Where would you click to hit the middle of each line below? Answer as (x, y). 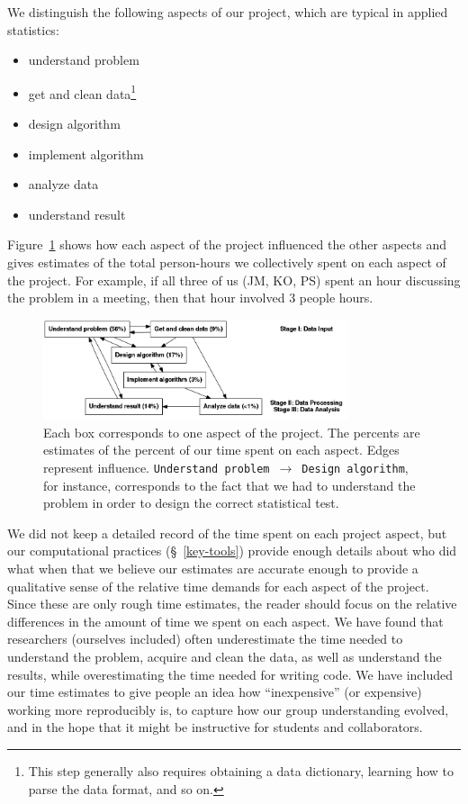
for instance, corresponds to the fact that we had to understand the (229, 485)
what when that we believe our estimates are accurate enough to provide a (213, 569)
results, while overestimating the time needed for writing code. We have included (230, 674)
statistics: (33, 29)
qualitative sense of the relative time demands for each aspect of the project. (218, 586)
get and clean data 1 (82, 92)
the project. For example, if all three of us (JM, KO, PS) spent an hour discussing (234, 280)
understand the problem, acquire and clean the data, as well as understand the (225, 656)
